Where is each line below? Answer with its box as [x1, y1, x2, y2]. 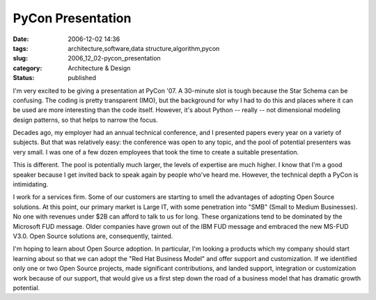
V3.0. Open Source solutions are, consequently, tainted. [13, 232, 173, 240]
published [68, 74, 97, 82]
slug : [13, 54, 28, 63]
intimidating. [13, 180, 49, 189]
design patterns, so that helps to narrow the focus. [13, 116, 158, 124]
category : [13, 63, 42, 72]
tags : [13, 44, 29, 52]
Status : [13, 74, 35, 82]
